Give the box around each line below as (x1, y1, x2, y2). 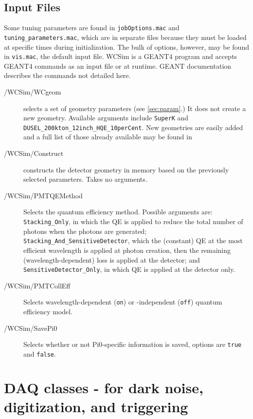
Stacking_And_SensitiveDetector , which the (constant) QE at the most (23, 235, 243, 246)
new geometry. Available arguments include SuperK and (23, 113, 189, 123)
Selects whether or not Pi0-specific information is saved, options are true (23, 339, 242, 349)
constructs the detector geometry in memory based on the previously (23, 164, 229, 174)
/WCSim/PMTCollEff (4, 280, 71, 290)
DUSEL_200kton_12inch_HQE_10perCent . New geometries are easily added (23, 122, 243, 132)
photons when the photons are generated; (23, 226, 147, 236)
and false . (23, 348, 56, 359)
